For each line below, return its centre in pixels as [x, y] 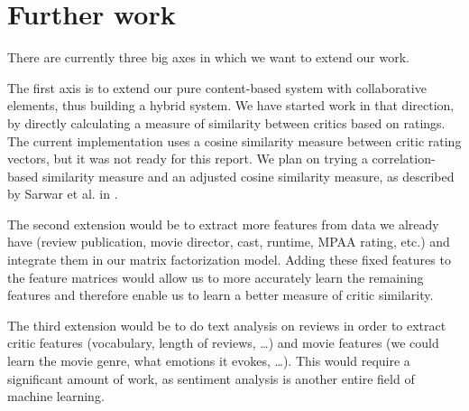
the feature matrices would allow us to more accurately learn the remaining [216, 277]
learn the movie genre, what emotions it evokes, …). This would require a [209, 361]
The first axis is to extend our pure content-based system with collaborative [217, 87]
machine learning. [56, 396]
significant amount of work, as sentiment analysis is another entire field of [211, 378]
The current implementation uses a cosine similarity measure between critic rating [234, 140]
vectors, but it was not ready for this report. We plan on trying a [188, 159]
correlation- [404, 159]
